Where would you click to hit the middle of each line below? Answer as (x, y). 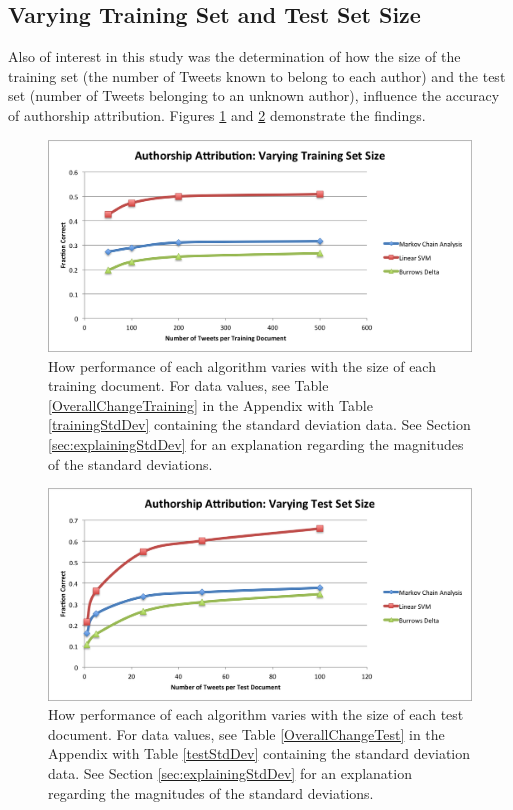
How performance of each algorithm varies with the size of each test (256, 714)
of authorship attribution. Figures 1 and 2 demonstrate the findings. (217, 114)
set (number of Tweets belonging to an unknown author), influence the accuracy (254, 95)
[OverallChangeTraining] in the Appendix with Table (210, 404)
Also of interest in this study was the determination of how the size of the (234, 56)
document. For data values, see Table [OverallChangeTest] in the (246, 733)
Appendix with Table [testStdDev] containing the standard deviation (259, 753)
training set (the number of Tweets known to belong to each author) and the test (257, 75)
